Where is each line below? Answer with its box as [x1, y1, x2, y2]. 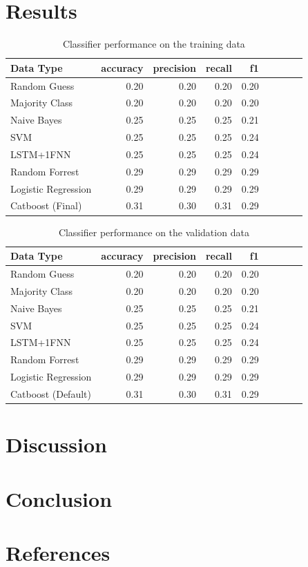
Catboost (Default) [10, 386, 91, 401]
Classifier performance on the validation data [58, 224, 249, 239]
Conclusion [6, 484, 113, 512]
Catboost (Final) [10, 198, 82, 213]
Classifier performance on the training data [62, 37, 245, 51]
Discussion [6, 430, 107, 459]
